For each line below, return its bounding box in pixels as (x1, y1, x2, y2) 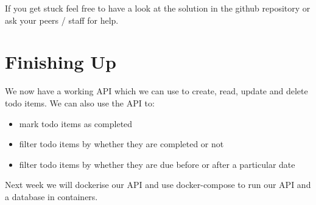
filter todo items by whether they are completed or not (19, 137, 224, 150)
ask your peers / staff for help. (5, 13, 119, 26)
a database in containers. (5, 190, 98, 203)
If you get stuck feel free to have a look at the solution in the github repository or (5, 2, 311, 14)
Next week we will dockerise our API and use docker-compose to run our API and (5, 178, 311, 191)
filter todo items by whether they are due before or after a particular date (19, 158, 295, 170)
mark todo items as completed (19, 117, 133, 130)
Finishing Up (5, 49, 116, 74)
